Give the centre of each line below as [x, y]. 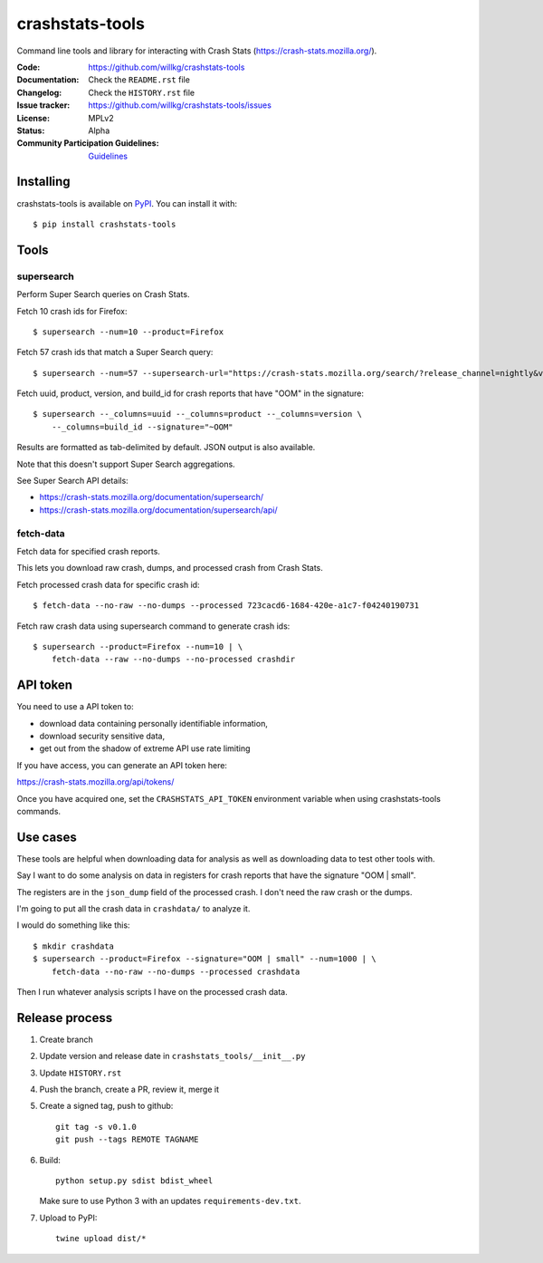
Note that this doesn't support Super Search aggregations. [126, 464]
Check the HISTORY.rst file [142, 92]
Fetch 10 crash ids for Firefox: [72, 311]
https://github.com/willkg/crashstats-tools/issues [180, 105]
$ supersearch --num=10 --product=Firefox [129, 332]
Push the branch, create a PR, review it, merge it [129, 1089]
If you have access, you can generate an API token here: [122, 765]
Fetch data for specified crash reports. [88, 551]
